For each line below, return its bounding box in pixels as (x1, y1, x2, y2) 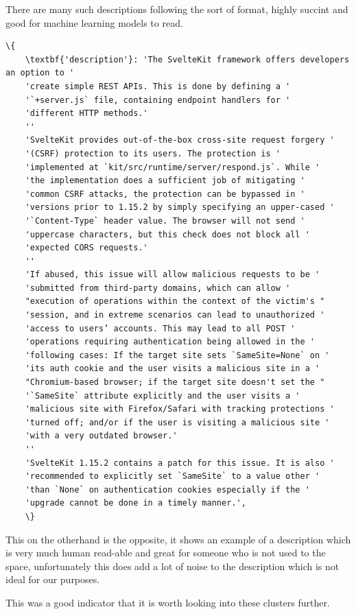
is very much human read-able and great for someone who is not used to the (5, 545, 326, 560)
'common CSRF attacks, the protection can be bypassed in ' (25, 189, 305, 199)
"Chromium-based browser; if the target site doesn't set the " (25, 377, 325, 388)
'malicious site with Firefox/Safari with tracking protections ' (25, 404, 335, 414)
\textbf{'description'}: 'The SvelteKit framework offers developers (25, 54, 350, 64)
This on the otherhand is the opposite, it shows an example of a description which (5, 532, 351, 546)
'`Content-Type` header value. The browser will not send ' (25, 215, 305, 226)
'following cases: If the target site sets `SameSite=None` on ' (25, 350, 330, 360)
